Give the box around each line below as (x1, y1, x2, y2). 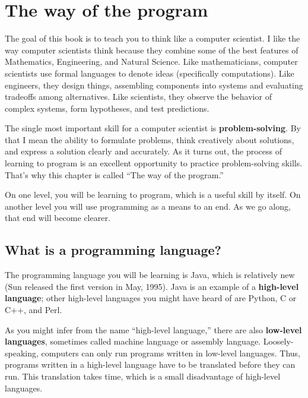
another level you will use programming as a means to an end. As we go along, (5, 200, 291, 212)
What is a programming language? (5, 241, 221, 259)
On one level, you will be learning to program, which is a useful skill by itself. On (5, 188, 301, 201)
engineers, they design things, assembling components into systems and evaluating (5, 78, 303, 91)
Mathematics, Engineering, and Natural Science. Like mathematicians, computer (5, 55, 298, 68)
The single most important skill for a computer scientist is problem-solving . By (5, 122, 301, 134)
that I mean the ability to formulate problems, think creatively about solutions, (5, 133, 294, 146)
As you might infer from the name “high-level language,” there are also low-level (5, 323, 302, 336)
